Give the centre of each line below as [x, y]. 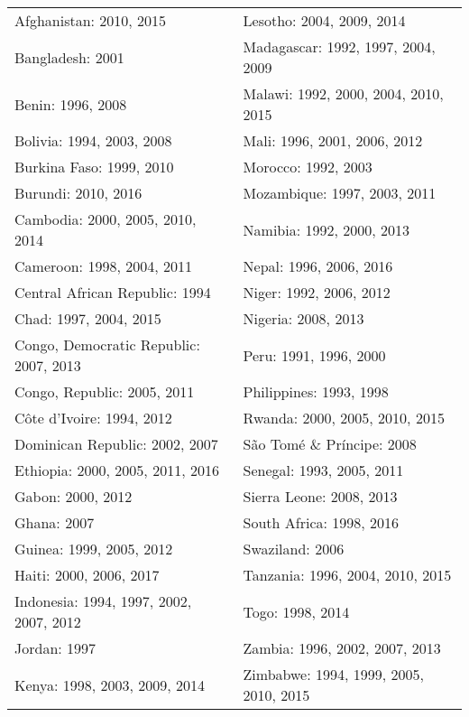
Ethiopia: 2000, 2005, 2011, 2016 [117, 470]
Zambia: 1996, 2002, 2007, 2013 [342, 648]
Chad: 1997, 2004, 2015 [88, 318]
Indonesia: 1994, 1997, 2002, [103, 601]
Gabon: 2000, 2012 [74, 496]
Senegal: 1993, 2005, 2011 [323, 470]
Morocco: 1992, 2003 [308, 167]
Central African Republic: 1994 [113, 292]
